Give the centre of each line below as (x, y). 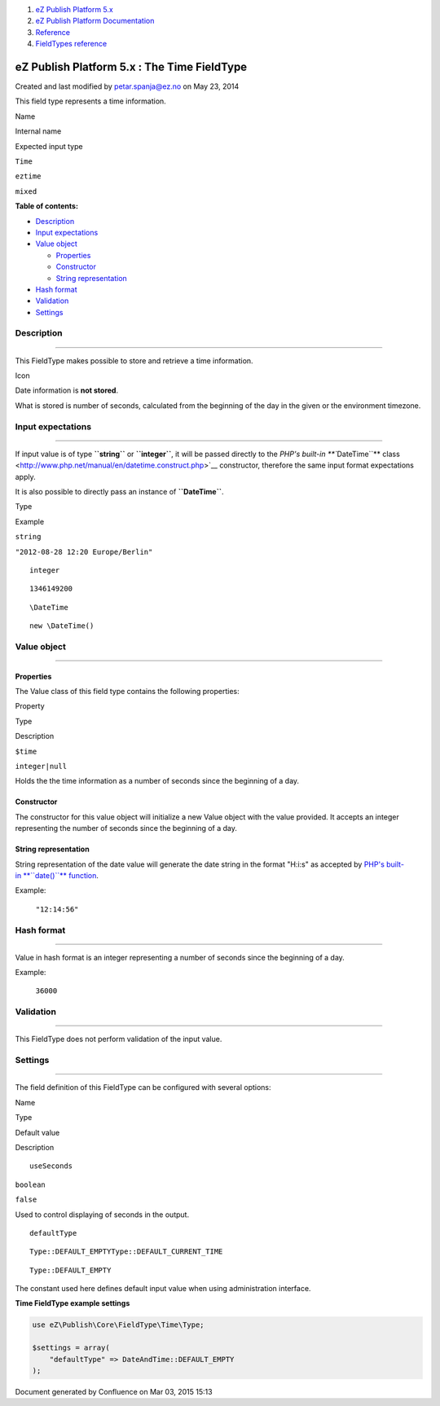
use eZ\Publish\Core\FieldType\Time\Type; (118, 1325)
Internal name (38, 131)
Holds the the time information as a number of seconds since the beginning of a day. (157, 781)
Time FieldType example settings (73, 1303)
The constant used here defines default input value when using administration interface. (163, 1289)
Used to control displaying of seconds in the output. (102, 1215)
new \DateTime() (62, 626)
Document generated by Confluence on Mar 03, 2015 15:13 (114, 1391)
